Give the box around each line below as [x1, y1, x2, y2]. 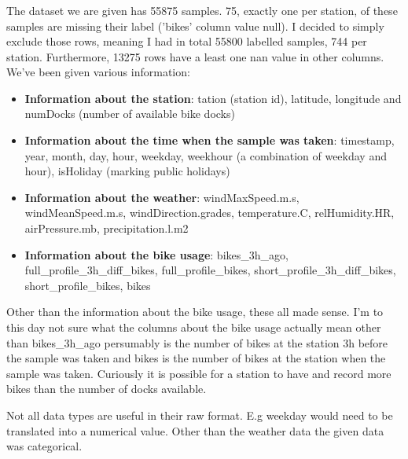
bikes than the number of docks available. [6, 380, 207, 397]
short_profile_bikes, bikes [24, 277, 151, 293]
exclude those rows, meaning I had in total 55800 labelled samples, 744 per [6, 33, 367, 50]
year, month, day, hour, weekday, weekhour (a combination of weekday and [24, 147, 387, 163]
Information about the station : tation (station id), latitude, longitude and [24, 90, 402, 106]
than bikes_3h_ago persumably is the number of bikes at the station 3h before [6, 334, 388, 351]
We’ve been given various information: [6, 64, 190, 80]
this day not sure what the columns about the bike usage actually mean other [6, 319, 381, 336]
